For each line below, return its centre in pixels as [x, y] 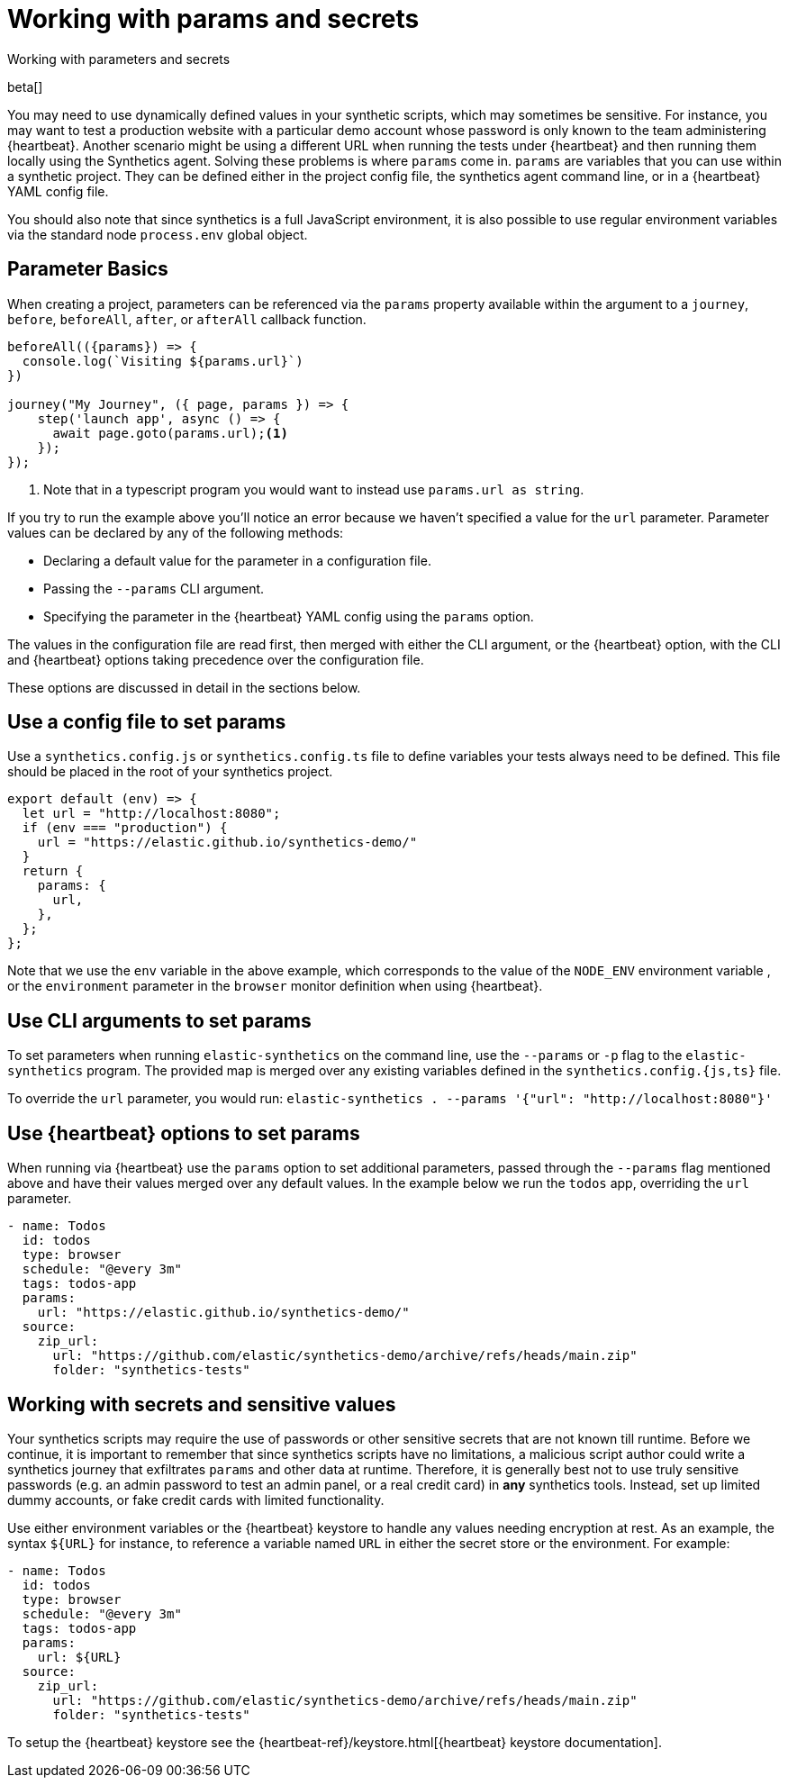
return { [53, 871]
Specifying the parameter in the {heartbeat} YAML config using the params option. [289, 616]
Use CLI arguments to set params [159, 1020]
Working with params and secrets [213, 19]
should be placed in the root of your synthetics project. [170, 772]
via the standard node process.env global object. [158, 234]
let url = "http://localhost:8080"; [151, 814]
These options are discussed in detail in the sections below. [184, 687]
